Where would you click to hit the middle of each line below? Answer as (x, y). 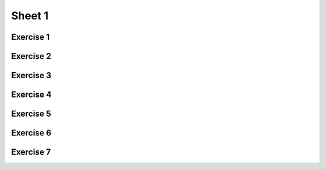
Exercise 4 (31, 95)
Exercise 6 (31, 133)
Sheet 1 (30, 16)
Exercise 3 (31, 75)
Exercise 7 (31, 152)
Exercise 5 (31, 114)
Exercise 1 (30, 37)
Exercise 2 (31, 56)
